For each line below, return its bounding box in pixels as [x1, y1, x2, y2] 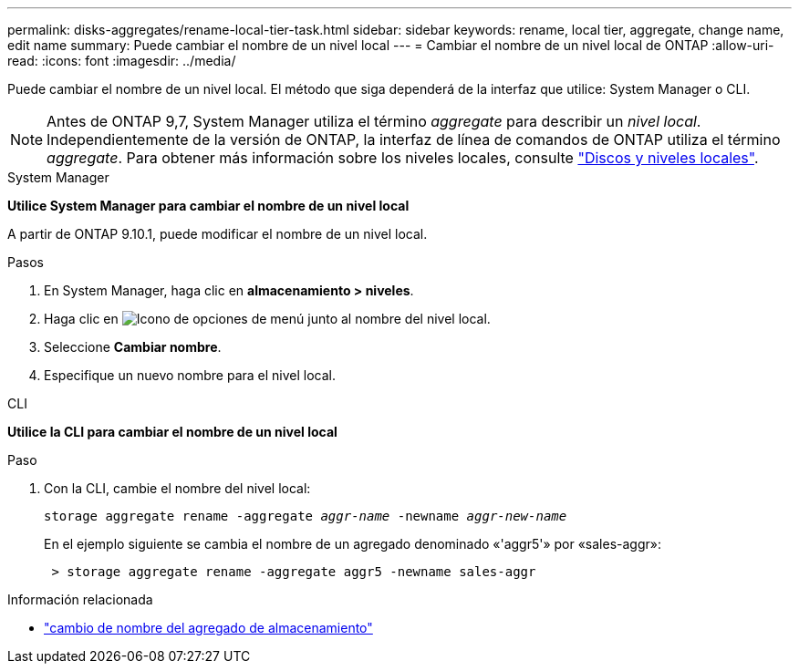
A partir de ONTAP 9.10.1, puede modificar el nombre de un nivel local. [7, 226, 428, 242]
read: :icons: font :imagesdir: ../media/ [7, 53, 236, 68]
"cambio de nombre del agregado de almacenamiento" [44, 620, 373, 635]
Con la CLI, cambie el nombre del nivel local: [44, 480, 311, 496]
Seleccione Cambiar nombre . [44, 339, 222, 355]
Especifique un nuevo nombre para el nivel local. [44, 367, 337, 383]
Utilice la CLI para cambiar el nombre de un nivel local [7, 424, 337, 439]
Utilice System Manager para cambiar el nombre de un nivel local [7, 198, 410, 213]
